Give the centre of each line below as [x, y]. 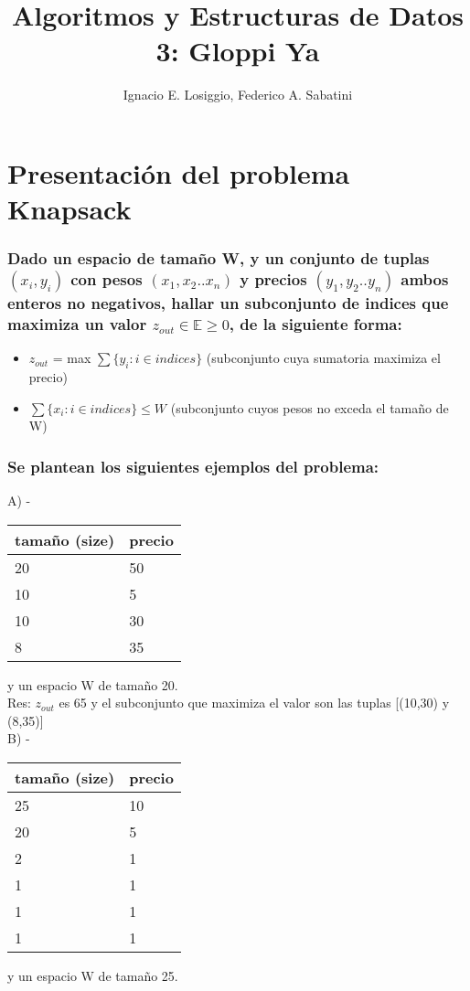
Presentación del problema [179, 172]
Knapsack [69, 209]
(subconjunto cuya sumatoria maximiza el [323, 358]
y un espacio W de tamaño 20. [93, 684]
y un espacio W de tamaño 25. [93, 976]
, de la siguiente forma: [315, 323]
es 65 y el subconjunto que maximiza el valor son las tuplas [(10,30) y [254, 703]
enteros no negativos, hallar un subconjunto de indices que [228, 303]
